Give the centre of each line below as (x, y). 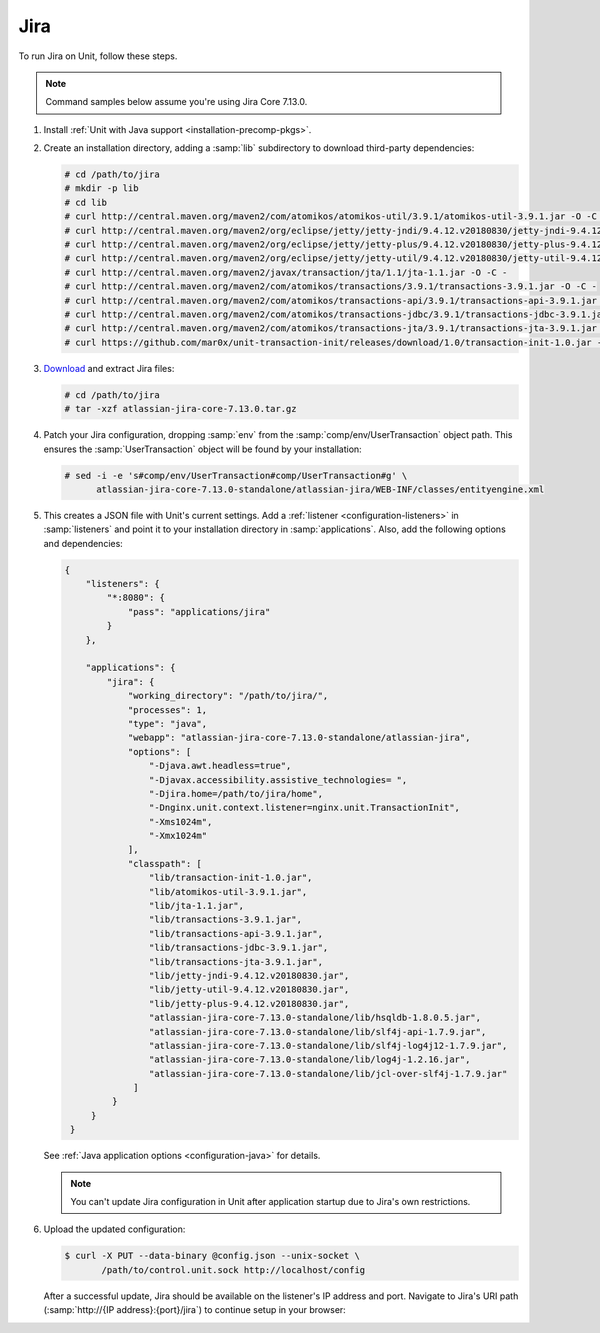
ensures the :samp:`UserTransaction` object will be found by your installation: (202, 449)
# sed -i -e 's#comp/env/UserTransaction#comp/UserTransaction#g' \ (236, 475)
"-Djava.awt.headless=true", (220, 766)
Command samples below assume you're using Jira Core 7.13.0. (176, 102)
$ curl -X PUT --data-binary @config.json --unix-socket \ (212, 1256)
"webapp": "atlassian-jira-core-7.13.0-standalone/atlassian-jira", (299, 738)
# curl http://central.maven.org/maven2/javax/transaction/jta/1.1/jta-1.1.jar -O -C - (286, 272)
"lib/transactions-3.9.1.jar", (225, 919)
